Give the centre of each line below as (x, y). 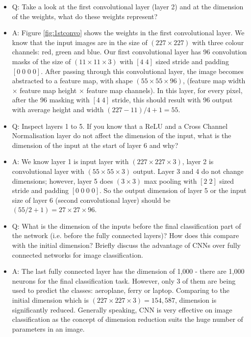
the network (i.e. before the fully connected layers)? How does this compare (125, 235)
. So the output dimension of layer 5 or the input (173, 190)
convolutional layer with (48, 171)
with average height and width (58, 109)
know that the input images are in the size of (80, 42)
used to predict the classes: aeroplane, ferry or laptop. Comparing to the (121, 290)
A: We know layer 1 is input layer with (70, 161)
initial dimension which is (50, 300)
